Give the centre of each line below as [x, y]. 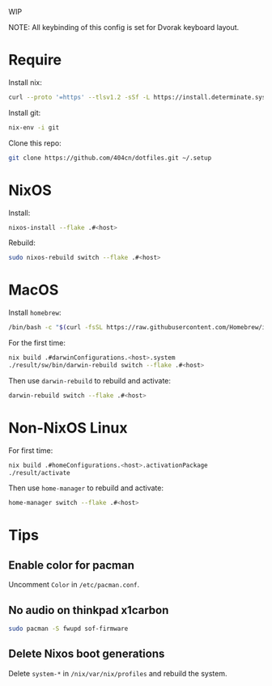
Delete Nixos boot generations [87, 654]
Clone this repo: [35, 143]
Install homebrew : [35, 313]
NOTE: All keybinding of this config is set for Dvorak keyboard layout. [124, 27]
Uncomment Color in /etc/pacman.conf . [74, 585]
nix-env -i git [34, 127]
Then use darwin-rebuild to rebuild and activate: [90, 380]
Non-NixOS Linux [68, 428]
